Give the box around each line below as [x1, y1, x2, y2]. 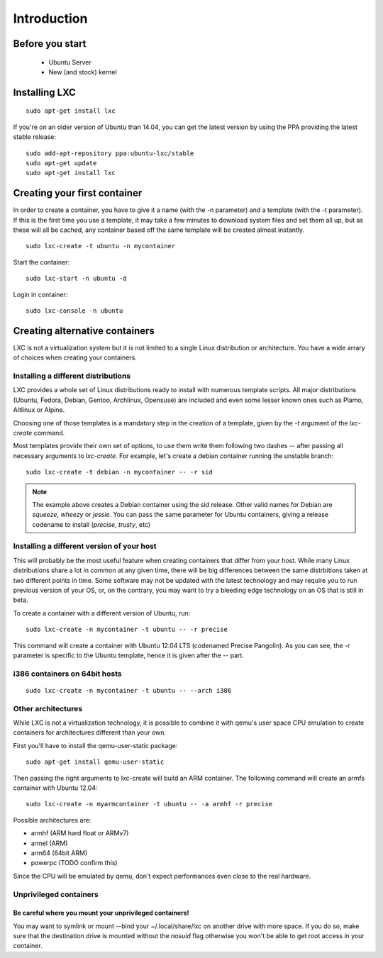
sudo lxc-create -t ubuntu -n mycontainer [26, 242, 176, 250]
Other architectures [13, 703, 83, 713]
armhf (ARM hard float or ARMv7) [30, 829, 129, 837]
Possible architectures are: [13, 815, 91, 824]
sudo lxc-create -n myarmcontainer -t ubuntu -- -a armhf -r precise [26, 800, 273, 808]
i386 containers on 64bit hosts [13, 669, 122, 679]
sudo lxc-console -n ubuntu [26, 306, 123, 315]
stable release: [13, 133, 57, 141]
